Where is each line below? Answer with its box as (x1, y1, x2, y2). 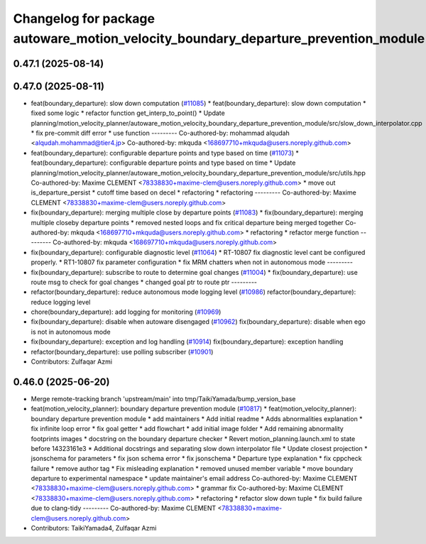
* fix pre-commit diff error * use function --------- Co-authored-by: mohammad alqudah (31, 129, 290, 138)
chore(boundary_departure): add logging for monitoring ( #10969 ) (31, 308, 222, 316)
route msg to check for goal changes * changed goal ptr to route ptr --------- (31, 278, 258, 286)
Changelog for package (13, 11, 155, 26)
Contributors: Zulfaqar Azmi (31, 357, 113, 366)
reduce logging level (31, 298, 91, 306)
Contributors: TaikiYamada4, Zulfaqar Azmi (31, 524, 157, 533)
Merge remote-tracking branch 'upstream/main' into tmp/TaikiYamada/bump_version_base (31, 394, 296, 403)
